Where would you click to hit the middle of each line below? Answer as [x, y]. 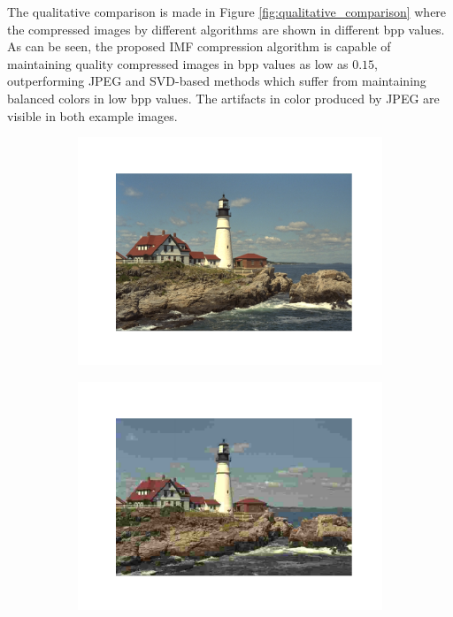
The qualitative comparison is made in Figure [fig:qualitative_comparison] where [227, 11]
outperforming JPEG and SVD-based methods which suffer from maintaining [217, 81]
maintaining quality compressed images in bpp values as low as [178, 63]
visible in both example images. [92, 115]
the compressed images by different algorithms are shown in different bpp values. [226, 29]
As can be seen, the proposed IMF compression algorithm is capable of [199, 46]
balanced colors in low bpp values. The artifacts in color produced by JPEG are [223, 98]
